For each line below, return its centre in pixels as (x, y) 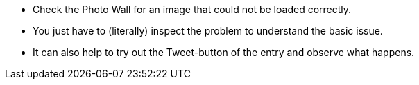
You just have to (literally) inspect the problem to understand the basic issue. (208, 31)
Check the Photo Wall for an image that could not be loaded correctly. (192, 9)
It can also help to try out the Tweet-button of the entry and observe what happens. (224, 52)
